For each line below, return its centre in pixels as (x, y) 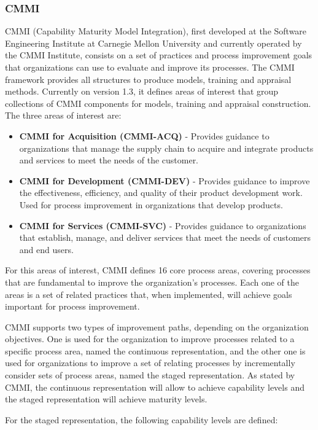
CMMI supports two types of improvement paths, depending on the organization (157, 326)
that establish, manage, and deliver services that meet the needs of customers (165, 237)
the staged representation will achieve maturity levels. (106, 399)
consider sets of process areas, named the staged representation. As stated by (150, 375)
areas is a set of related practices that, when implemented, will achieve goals (149, 294)
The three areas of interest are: (63, 115)
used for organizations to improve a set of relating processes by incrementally (150, 363)
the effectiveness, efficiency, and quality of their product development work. (161, 193)
